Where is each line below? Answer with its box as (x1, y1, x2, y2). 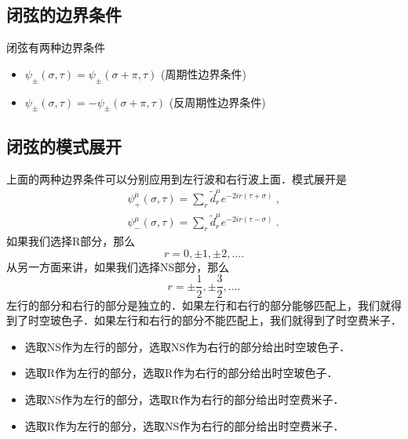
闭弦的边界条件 (6, 2, 122, 27)
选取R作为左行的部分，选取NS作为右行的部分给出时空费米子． (24, 417, 344, 434)
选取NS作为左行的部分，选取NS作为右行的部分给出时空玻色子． (24, 338, 351, 354)
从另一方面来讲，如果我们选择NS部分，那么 (6, 258, 230, 274)
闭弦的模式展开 (6, 133, 122, 158)
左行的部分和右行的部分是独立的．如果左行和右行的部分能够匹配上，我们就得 (6, 296, 402, 313)
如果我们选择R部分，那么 (6, 233, 136, 249)
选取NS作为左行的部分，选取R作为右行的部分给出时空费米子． (24, 390, 344, 407)
